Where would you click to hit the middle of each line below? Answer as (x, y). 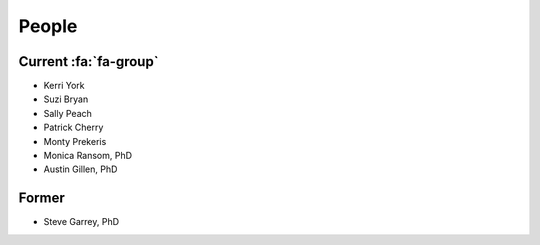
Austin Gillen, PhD (80, 169)
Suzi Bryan (66, 99)
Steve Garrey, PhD (81, 222)
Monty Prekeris (75, 141)
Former (41, 198)
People (48, 26)
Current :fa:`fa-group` (88, 61)
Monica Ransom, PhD (88, 156)
